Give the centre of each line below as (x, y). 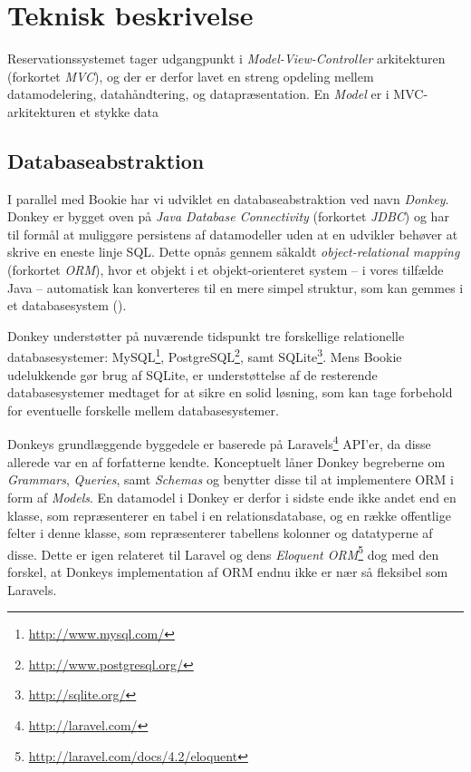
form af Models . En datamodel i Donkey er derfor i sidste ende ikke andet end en (232, 497)
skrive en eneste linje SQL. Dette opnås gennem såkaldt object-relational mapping (234, 252)
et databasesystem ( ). (67, 305)
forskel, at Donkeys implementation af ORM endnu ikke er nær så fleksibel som (228, 571)
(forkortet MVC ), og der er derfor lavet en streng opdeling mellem (191, 76)
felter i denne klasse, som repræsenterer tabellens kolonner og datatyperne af (220, 533)
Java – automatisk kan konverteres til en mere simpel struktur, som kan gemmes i (235, 287)
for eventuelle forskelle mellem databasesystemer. (143, 410)
